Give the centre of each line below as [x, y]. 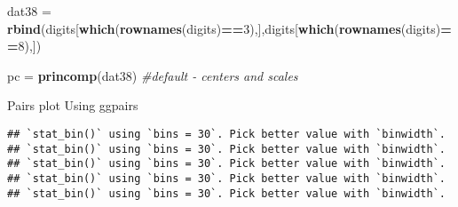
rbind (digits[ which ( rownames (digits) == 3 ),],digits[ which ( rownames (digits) [224, 28]
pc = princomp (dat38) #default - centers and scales [153, 75]
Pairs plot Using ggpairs [73, 105]
